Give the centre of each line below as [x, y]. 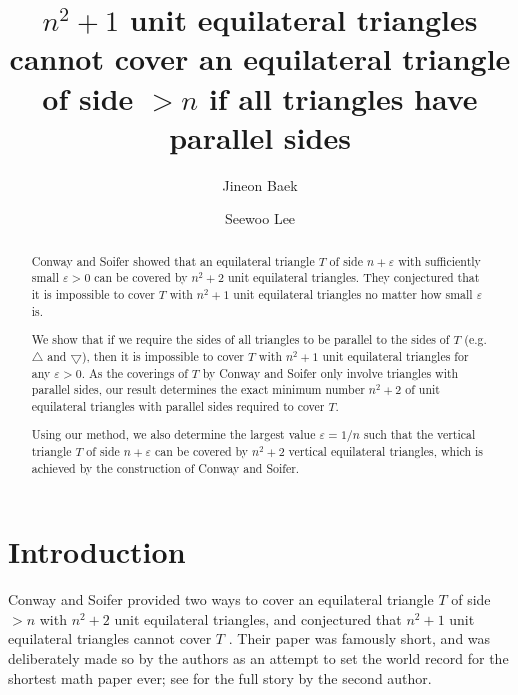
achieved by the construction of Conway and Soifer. [165, 467]
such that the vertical [419, 434]
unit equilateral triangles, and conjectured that [258, 618]
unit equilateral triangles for [395, 355]
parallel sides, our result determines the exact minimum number [198, 389]
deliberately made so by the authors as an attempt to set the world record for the [258, 658]
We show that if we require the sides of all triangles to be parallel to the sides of [240, 339]
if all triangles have [343, 97]
